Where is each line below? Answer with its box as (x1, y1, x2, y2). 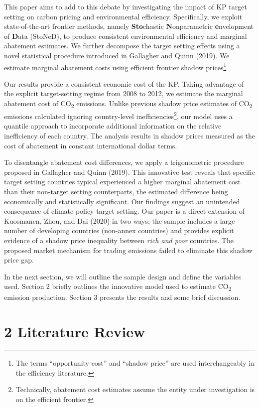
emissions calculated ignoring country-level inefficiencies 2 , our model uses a (4, 110, 233, 121)
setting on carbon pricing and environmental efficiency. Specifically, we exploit (4, 11, 243, 21)
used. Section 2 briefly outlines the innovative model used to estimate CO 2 (4, 281, 232, 293)
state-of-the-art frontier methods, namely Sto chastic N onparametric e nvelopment (4, 21, 254, 31)
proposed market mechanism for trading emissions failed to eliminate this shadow (4, 245, 253, 255)
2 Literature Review (4, 321, 145, 342)
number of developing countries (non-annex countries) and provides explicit (4, 225, 234, 236)
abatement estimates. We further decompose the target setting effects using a (4, 40, 240, 51)
